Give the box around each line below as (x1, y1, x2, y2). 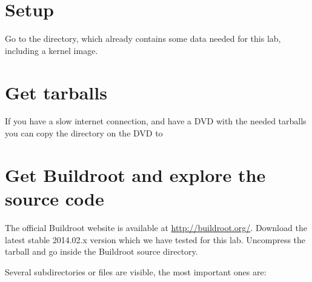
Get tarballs (5, 79, 107, 104)
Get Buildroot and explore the (5, 162, 266, 187)
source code (5, 186, 104, 210)
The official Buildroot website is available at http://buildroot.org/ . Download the (5, 221, 307, 233)
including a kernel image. (5, 44, 98, 56)
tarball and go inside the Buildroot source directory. (5, 245, 198, 258)
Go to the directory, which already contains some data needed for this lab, (5, 32, 281, 45)
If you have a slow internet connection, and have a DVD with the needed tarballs (5, 115, 307, 127)
